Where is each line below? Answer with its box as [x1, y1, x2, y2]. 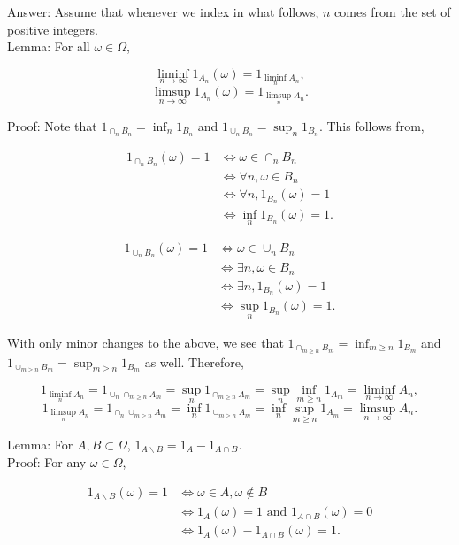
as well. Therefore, [144, 352, 244, 371]
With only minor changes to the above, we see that [7, 333, 284, 351]
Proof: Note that [7, 116, 97, 134]
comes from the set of [334, 3, 451, 20]
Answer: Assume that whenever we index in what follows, [7, 3, 319, 20]
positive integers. [7, 19, 98, 38]
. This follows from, [318, 116, 425, 134]
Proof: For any [7, 453, 87, 472]
